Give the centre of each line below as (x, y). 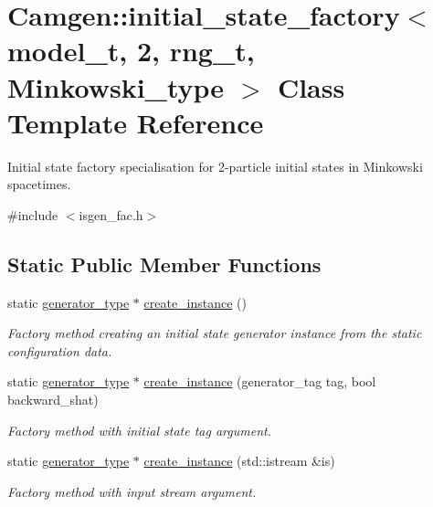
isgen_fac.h (111, 214)
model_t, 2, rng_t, (131, 51)
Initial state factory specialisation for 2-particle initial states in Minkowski (215, 166)
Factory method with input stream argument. (132, 491)
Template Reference (136, 122)
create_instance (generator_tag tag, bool (260, 381)
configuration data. (60, 350)
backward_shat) (53, 400)
